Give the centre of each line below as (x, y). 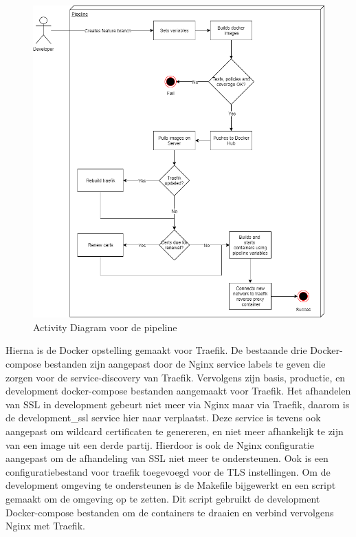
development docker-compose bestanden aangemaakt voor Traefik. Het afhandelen (178, 391)
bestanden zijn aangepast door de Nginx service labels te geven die (185, 364)
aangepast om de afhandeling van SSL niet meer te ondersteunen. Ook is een (167, 458)
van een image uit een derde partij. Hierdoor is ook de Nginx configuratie (160, 444)
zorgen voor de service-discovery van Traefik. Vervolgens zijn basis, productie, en (176, 377)
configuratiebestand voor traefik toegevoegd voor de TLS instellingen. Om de (168, 471)
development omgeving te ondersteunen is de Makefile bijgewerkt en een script (171, 485)
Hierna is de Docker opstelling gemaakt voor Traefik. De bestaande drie (156, 350)
